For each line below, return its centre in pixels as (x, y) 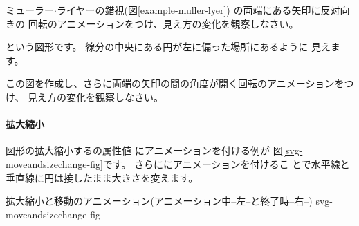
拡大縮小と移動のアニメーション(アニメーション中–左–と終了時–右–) (159, 201)
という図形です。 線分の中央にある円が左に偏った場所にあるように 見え (168, 47)
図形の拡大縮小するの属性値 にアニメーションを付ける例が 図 (144, 150)
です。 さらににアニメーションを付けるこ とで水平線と (226, 163)
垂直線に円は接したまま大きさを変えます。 (102, 177)
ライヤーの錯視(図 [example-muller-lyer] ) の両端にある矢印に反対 (198, 10)
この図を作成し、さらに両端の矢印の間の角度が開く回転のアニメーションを (175, 83)
